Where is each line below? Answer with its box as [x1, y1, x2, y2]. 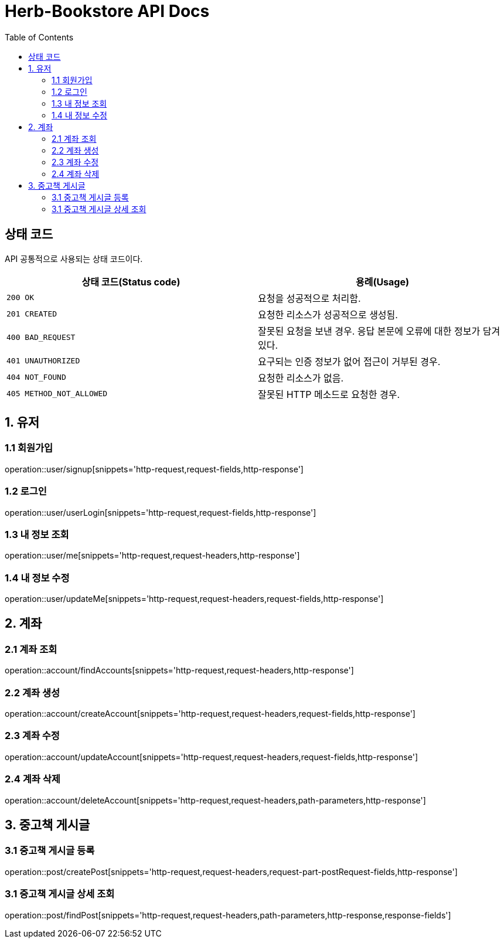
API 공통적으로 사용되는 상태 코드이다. [5, 253, 143, 264]
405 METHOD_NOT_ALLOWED [6, 389, 108, 399]
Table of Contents [5, 32, 74, 42]
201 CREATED [6, 309, 57, 319]
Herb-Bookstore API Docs [5, 1, 210, 21]
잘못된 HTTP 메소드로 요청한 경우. [258, 388, 400, 400]
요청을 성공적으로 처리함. [258, 292, 361, 304]
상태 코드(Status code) [81, 275, 181, 288]
